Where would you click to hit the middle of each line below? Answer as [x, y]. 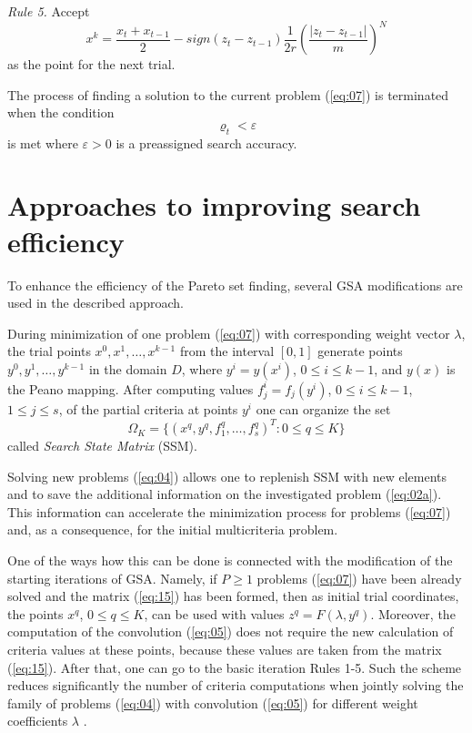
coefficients [38, 721]
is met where [43, 143]
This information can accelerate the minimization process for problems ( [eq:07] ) [229, 511]
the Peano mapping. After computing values [131, 388]
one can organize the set [323, 408]
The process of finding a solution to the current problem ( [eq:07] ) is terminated [228, 94]
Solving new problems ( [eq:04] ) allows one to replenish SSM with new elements [227, 476]
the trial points [49, 351]
